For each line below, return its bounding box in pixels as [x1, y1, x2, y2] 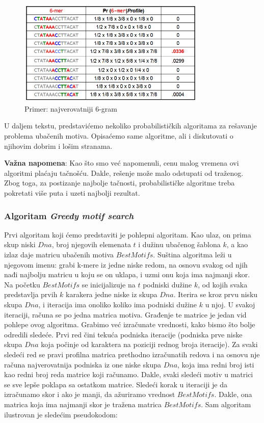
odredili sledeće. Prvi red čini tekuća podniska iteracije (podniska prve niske [4, 329, 243, 339]
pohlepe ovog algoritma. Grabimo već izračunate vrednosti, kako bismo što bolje [4, 319, 255, 330]
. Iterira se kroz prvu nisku [173, 289, 258, 300]
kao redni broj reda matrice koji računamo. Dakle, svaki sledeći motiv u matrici [4, 369, 253, 380]
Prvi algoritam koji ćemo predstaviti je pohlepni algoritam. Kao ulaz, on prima [4, 229, 251, 240]
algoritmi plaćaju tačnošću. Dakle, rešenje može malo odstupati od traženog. [4, 167, 244, 178]
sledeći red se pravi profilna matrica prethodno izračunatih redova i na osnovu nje [4, 349, 260, 359]
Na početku [4, 279, 40, 289]
